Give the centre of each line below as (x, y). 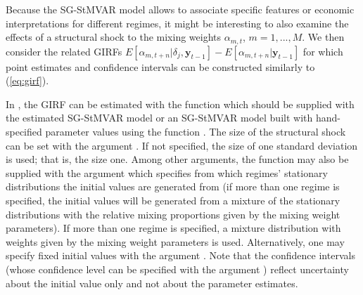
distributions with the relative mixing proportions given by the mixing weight (173, 214)
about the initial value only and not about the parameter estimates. (152, 283)
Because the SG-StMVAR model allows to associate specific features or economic (180, 9)
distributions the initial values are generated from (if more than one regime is (173, 186)
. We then (323, 37)
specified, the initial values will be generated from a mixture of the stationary (173, 200)
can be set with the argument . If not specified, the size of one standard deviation (182, 145)
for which (323, 51)
